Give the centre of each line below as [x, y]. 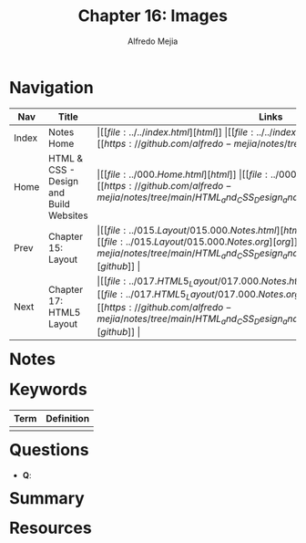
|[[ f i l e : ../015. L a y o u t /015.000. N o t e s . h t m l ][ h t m [199, 230]
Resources [51, 528]
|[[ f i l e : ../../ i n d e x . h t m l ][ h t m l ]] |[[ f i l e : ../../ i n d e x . [198, 131]
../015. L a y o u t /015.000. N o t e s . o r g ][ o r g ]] [212, 241]
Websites [68, 215]
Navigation [51, 87]
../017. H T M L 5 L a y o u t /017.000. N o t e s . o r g [213, 295]
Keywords [48, 390]
